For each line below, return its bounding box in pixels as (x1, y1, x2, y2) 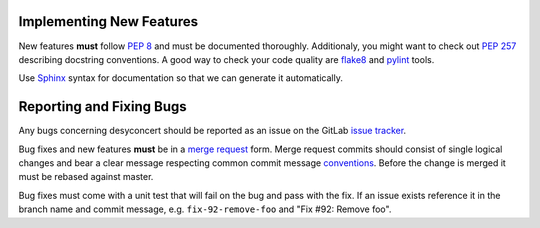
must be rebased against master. (18, 171, 154, 183)
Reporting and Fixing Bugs (18, 98, 187, 115)
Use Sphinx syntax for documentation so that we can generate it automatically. (18, 72, 344, 84)
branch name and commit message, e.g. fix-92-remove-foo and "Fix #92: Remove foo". (18, 203, 392, 215)
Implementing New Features (18, 13, 199, 30)
